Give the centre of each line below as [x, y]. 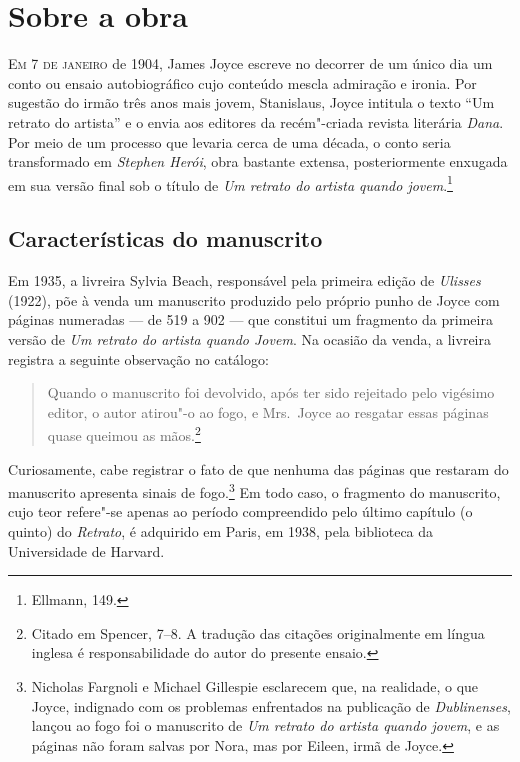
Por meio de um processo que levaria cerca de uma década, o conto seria [229, 141]
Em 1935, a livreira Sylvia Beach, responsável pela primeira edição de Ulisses [244, 280]
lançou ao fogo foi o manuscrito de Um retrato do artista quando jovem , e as [265, 725]
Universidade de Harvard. [86, 550]
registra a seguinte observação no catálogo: [138, 358]
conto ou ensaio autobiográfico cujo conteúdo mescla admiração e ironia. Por [242, 82]
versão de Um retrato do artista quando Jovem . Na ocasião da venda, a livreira [249, 338]
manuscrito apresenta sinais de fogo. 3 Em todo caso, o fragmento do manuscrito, [254, 490]
